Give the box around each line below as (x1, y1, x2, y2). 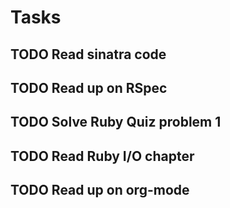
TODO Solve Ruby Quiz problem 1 (10, 114, 222, 131)
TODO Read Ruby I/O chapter (10, 147, 195, 165)
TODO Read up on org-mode (10, 182, 190, 199)
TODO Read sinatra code (10, 46, 167, 63)
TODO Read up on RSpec (10, 79, 168, 96)
